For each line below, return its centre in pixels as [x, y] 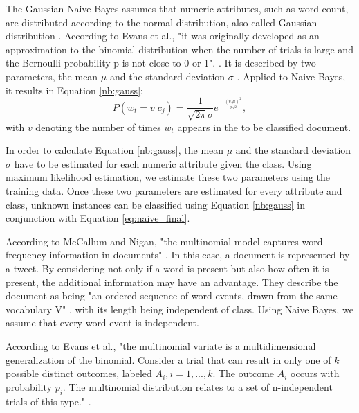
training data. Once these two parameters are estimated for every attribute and [174, 190]
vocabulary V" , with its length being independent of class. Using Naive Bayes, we [179, 309]
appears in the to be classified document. [264, 126]
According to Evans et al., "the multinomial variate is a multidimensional [161, 345]
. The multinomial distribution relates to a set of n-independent [197, 386]
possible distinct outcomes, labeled [79, 373]
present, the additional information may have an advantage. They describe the [172, 282]
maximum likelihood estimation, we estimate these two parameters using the [168, 177]
